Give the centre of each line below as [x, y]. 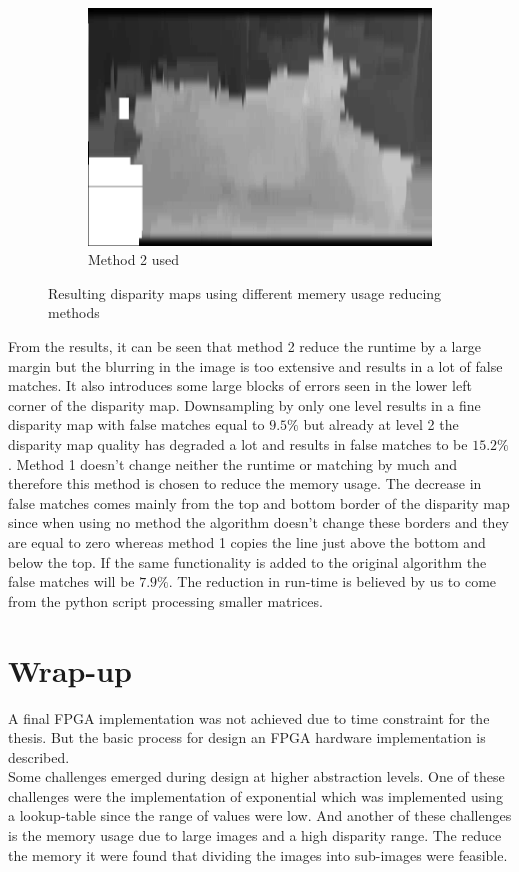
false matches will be [71, 581]
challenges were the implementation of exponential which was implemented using [255, 795]
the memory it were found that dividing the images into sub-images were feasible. [258, 854]
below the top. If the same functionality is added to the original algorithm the [247, 561]
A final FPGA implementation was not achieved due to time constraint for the [249, 717]
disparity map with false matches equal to [136, 424]
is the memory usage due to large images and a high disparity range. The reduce [255, 835]
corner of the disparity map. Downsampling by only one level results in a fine [244, 404]
